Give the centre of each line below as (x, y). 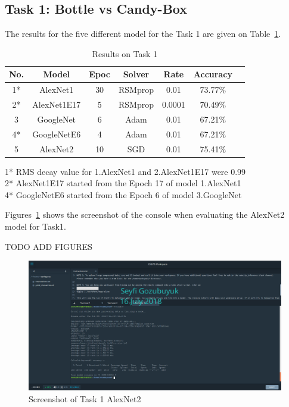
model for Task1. (35, 226)
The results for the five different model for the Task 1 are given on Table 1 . (143, 34)
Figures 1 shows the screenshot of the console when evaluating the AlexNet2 (145, 215)
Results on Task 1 (125, 53)
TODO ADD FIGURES (49, 246)
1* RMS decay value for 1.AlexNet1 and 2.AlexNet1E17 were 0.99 (125, 171)
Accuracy (213, 74)
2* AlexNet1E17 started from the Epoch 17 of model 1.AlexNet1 (123, 183)
